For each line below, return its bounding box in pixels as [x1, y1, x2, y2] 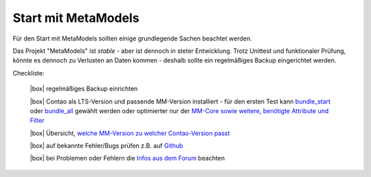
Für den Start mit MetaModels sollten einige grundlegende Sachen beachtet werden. [12, 34, 252, 43]
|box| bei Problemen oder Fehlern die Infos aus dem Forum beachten [30, 154, 225, 163]
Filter [30, 117, 45, 125]
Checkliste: [12, 69, 45, 77]
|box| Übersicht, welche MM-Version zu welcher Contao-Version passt [30, 129, 230, 137]
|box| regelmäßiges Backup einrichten [30, 84, 138, 93]
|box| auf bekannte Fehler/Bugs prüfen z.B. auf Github [30, 141, 183, 150]
